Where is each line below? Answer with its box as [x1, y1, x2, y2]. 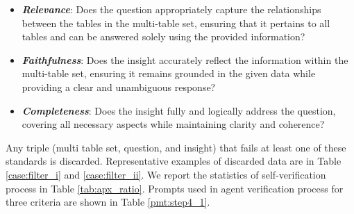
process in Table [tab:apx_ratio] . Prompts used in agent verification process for [6, 181, 344, 195]
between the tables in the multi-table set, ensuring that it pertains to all [22, 15, 330, 30]
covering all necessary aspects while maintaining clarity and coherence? [22, 117, 325, 131]
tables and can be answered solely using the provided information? [22, 29, 305, 44]
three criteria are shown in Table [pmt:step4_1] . [6, 195, 210, 209]
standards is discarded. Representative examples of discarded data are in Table [6, 154, 342, 168]
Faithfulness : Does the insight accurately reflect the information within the [22, 52, 348, 67]
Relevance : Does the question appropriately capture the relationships [22, 2, 321, 16]
